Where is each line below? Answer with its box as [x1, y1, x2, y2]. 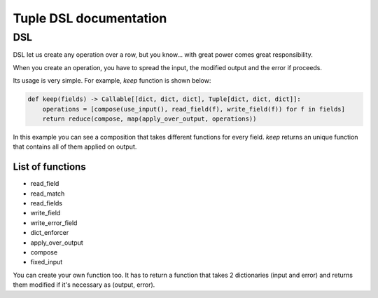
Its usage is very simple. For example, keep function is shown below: [13, 76, 211, 85]
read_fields [30, 199, 63, 207]
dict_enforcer [30, 229, 69, 237]
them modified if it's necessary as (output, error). [13, 280, 155, 289]
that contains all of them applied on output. [13, 142, 137, 151]
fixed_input [30, 258, 63, 266]
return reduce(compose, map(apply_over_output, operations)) [42, 114, 257, 123]
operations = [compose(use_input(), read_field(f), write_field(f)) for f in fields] [42, 105, 346, 113]
